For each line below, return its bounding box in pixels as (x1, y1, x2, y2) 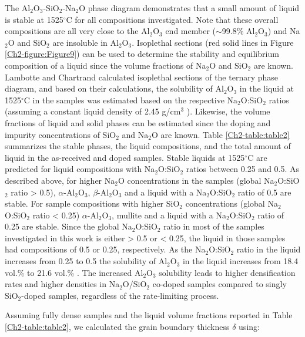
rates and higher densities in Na (5, 278, 120, 290)
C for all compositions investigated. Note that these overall (66, 13, 279, 25)
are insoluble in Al (52, 36, 119, 48)
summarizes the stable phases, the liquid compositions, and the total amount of (5, 140, 291, 152)
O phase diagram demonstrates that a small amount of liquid (79, 2, 300, 14)
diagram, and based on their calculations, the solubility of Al (5, 82, 224, 95)
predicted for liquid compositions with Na (5, 163, 155, 175)
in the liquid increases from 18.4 (182, 255, 299, 267)
